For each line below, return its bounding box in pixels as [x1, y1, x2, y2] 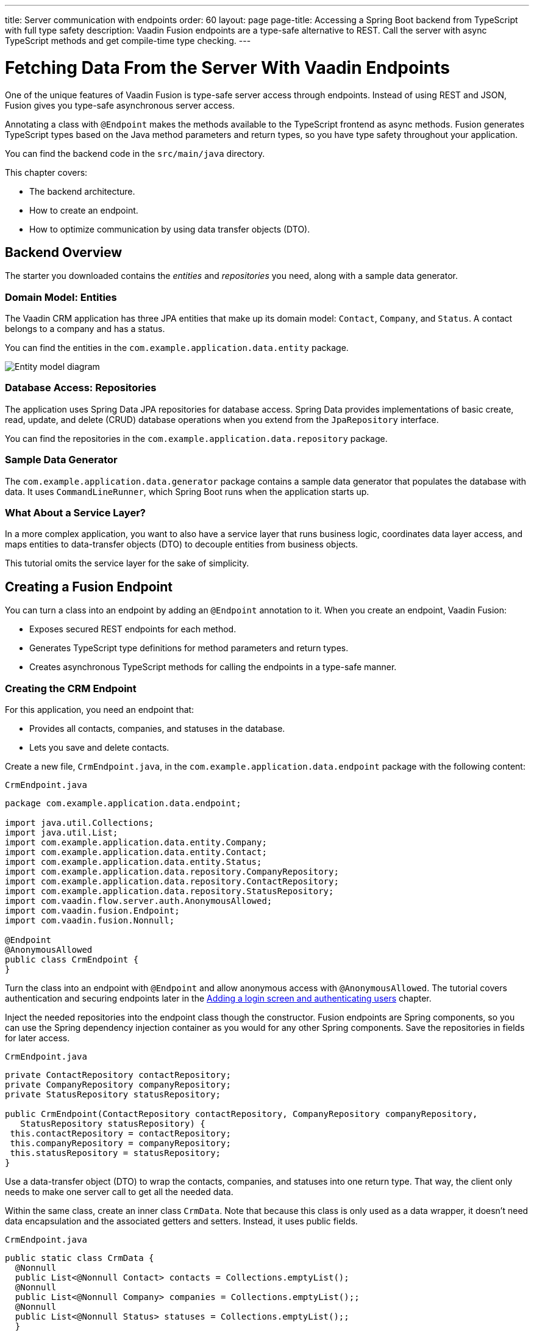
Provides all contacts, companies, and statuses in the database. [29, 723, 285, 734]
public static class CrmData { [5, 1252, 154, 1263]
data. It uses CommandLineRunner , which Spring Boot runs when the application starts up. [5, 486, 369, 497]
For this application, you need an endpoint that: [5, 704, 194, 715]
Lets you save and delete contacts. [29, 742, 169, 753]
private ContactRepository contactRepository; [5, 1069, 231, 1080]
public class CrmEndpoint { [5, 954, 139, 964]
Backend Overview [5, 244, 123, 260]
